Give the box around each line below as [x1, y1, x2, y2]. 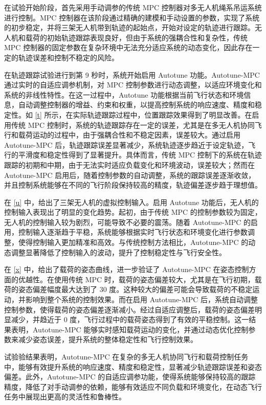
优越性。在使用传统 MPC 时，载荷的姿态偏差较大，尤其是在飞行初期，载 [18, 274, 262, 284]
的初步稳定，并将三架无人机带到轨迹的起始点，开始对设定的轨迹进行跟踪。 [4, 22, 255, 33]
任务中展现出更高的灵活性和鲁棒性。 [4, 391, 126, 402]
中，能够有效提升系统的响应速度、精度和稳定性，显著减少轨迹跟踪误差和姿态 [4, 361, 262, 372]
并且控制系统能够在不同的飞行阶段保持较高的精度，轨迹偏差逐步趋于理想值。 [4, 179, 262, 190]
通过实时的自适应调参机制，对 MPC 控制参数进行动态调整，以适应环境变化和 [4, 79, 262, 90]
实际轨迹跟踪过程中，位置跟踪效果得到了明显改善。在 [73, 109, 252, 120]
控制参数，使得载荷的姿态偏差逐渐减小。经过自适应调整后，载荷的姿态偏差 [4, 304, 255, 314]
